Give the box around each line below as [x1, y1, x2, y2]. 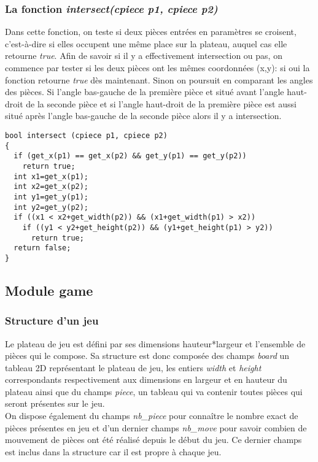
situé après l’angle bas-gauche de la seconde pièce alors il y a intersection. [5, 109, 282, 122]
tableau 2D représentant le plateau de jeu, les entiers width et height [5, 361, 262, 374]
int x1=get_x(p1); [14, 172, 89, 181]
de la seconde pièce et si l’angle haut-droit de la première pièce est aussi [26, 97, 297, 110]
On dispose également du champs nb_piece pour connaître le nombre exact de [5, 409, 298, 422]
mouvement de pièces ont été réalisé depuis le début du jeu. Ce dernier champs [5, 433, 302, 446]
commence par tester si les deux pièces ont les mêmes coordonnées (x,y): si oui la [5, 61, 310, 74]
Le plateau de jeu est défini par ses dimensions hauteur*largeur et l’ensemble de [5, 337, 306, 350]
